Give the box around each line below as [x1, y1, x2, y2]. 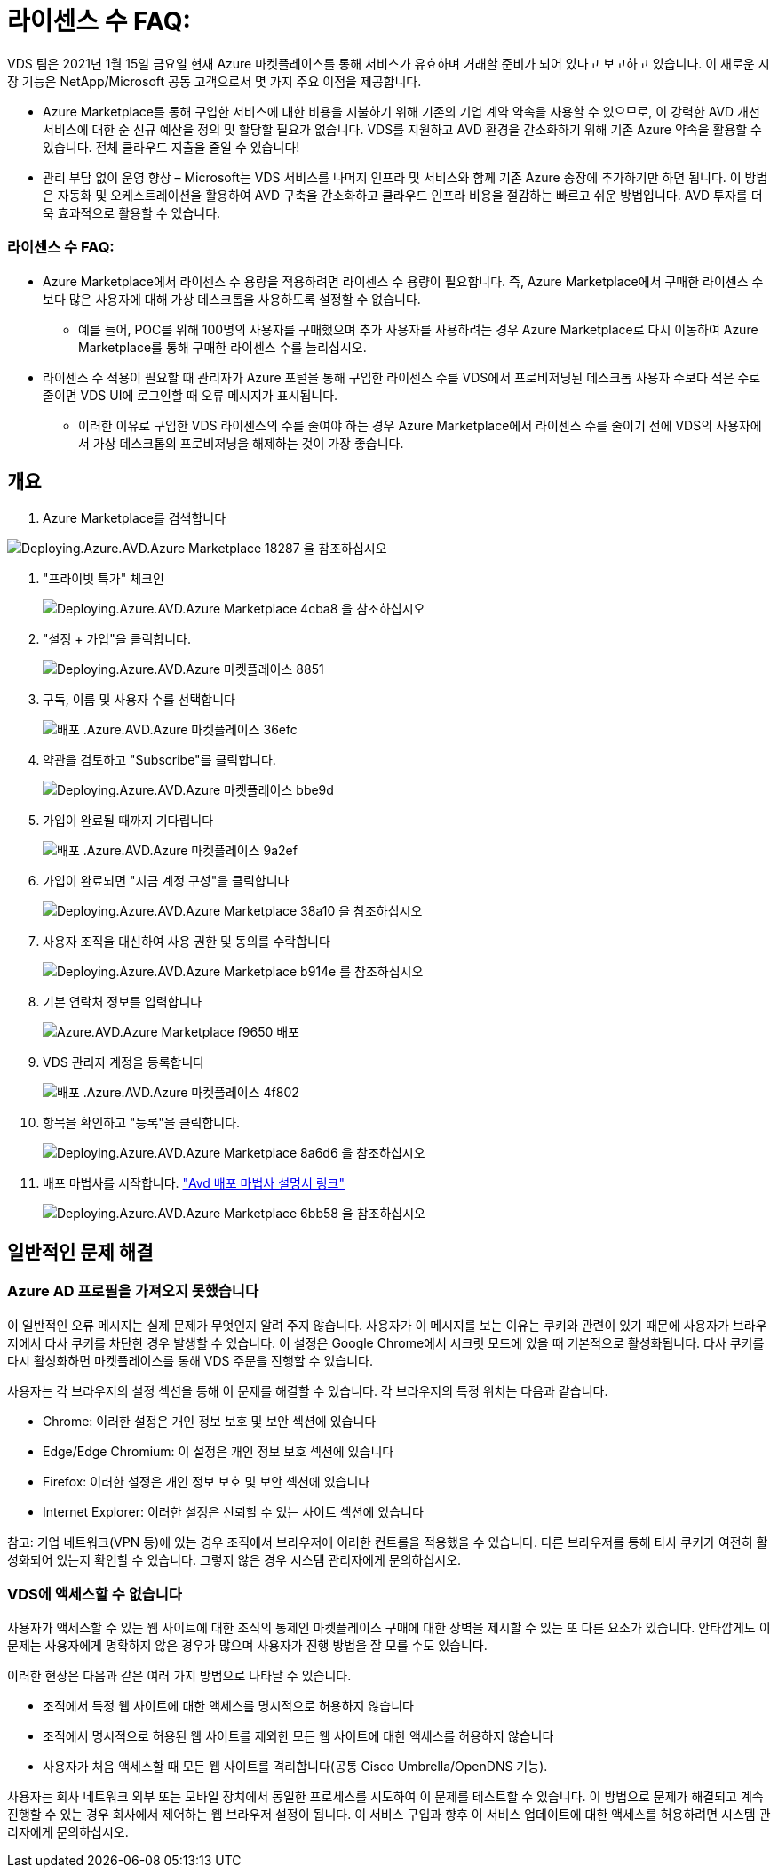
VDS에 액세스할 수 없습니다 [7, 1584, 182, 1603]
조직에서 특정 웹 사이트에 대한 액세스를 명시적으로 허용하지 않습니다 [43, 1698, 414, 1714]
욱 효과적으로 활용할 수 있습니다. [43, 204, 221, 220]
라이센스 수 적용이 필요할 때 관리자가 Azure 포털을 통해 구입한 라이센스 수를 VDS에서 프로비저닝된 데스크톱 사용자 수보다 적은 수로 [43, 369, 761, 385]
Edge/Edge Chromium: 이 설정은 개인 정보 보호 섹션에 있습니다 [43, 1443, 394, 1459]
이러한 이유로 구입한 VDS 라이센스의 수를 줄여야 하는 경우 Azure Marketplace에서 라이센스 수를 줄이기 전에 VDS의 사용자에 [78, 417, 762, 433]
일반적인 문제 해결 [7, 1240, 154, 1263]
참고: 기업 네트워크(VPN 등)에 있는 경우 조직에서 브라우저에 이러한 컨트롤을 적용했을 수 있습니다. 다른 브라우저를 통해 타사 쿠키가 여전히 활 [7, 1534, 768, 1550]
